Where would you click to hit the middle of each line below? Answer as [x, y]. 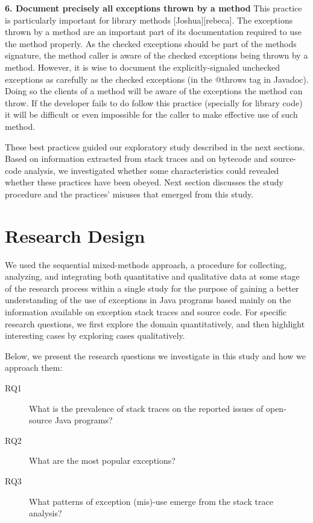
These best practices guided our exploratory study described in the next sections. [155, 146]
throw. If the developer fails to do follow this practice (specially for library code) [154, 102]
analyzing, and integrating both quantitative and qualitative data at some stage [152, 276]
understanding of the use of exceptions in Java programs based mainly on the [148, 300]
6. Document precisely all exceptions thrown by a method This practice [153, 8]
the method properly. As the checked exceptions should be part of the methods [151, 43]
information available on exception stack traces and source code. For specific [146, 312]
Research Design [75, 235]
